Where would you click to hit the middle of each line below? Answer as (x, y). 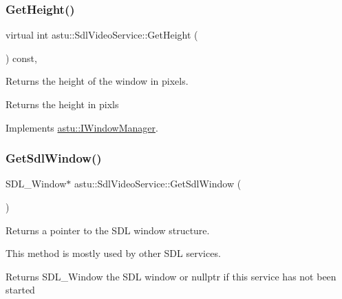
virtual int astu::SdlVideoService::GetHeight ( (102, 35)
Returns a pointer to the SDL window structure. (108, 230)
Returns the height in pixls (62, 104)
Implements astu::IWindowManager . (82, 127)
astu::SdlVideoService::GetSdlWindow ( (158, 184)
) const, (21, 58)
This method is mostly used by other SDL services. (113, 253)
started (20, 290)
